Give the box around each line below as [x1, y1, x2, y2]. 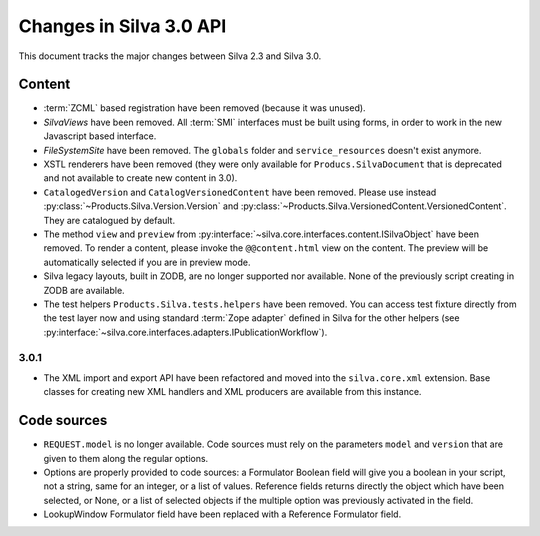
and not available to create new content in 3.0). [43, 172, 238, 184]
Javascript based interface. [43, 130, 157, 142]
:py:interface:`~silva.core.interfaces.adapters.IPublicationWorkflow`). [43, 326, 328, 338]
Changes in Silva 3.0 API [18, 15, 227, 37]
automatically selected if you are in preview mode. [43, 256, 251, 268]
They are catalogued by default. [43, 214, 175, 226]
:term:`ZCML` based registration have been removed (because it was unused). [43, 102, 366, 114]
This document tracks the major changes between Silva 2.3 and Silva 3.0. [18, 50, 322, 62]
